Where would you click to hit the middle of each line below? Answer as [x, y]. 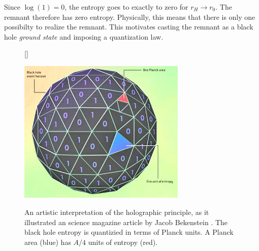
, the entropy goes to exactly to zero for [126, 7]
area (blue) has [48, 242]
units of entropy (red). [123, 242]
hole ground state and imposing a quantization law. [84, 36]
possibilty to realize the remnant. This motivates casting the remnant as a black [129, 27]
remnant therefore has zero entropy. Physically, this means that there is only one [130, 17]
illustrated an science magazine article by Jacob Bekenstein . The [126, 222]
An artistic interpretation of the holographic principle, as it [117, 212]
